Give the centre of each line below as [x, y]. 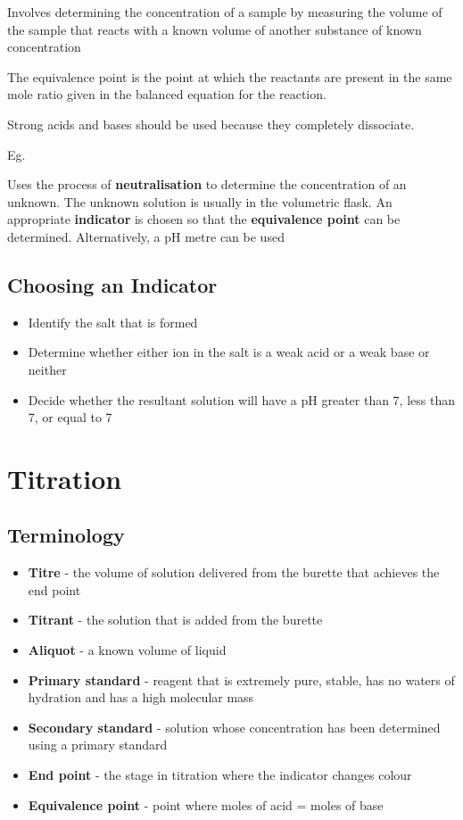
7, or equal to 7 [70, 417]
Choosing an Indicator [112, 284]
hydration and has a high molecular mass [141, 697]
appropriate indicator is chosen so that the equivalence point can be [204, 219]
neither [47, 369]
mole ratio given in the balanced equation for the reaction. [167, 94]
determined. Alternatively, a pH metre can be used [146, 236]
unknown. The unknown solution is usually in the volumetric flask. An [200, 201]
